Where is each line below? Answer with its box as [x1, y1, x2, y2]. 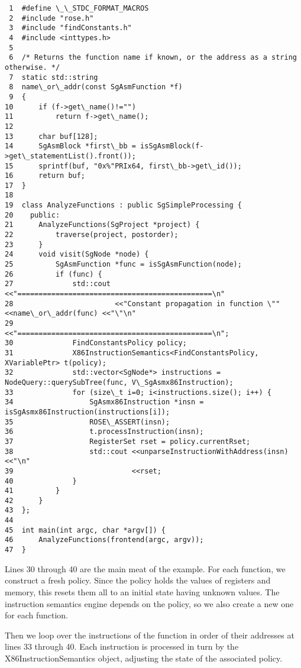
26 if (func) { [5, 270, 102, 278]
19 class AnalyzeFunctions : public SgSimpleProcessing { [5, 201, 242, 210]
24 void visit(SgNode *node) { [5, 250, 149, 259]
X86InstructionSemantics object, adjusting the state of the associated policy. [5, 651, 283, 664]
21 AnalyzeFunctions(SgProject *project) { [5, 220, 200, 229]
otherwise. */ [5, 63, 60, 72]
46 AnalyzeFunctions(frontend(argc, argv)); [5, 536, 204, 544]
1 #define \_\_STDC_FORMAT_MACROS [9, 4, 149, 12]
